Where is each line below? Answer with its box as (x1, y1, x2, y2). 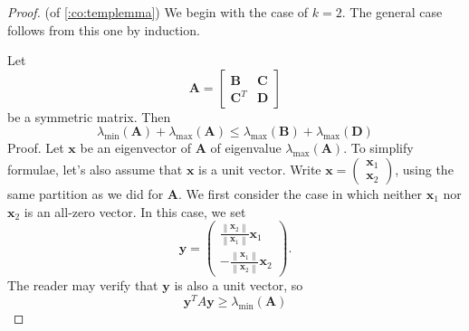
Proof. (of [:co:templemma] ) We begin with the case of (7, 3, 309, 21)
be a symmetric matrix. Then (7, 107, 171, 126)
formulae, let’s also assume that (7, 159, 183, 178)
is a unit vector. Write (198, 159, 321, 178)
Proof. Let (7, 138, 64, 157)
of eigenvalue (210, 138, 282, 157)
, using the (395, 159, 454, 178)
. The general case (341, 3, 443, 21)
